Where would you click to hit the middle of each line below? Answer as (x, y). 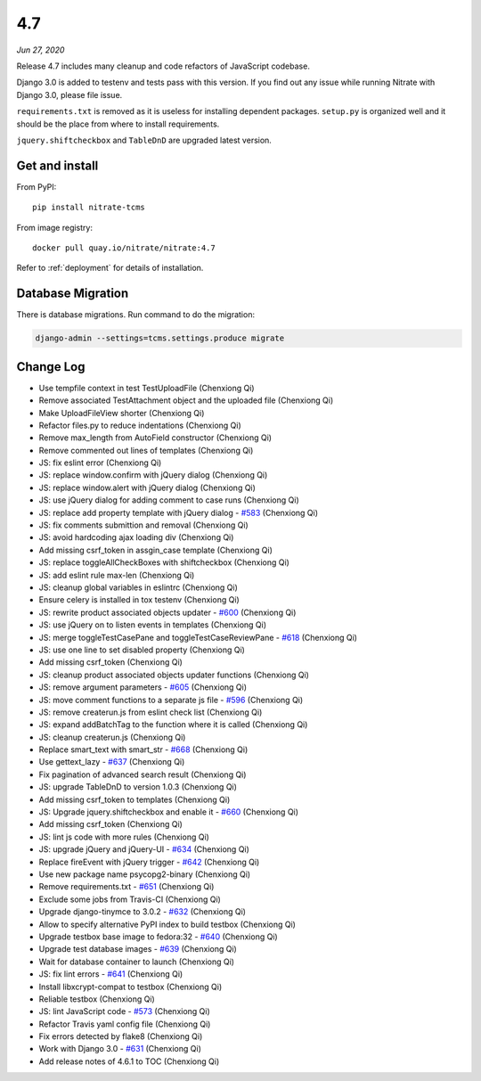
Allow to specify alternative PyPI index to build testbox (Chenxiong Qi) (167, 924)
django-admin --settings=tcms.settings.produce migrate (160, 338)
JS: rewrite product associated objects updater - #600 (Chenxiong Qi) (167, 612)
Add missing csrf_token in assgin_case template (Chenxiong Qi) (156, 550)
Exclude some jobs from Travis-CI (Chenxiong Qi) (130, 899)
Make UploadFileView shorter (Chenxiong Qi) (122, 413)
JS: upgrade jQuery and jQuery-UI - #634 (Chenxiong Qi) (144, 849)
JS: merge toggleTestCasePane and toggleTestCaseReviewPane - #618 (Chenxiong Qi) (198, 637)
